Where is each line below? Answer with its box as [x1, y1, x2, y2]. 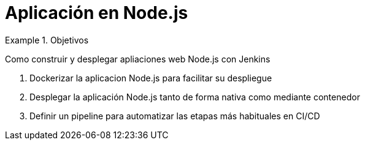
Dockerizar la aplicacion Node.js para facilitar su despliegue [29, 72, 272, 83]
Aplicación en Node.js [5, 2, 188, 23]
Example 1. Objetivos [5, 34, 89, 45]
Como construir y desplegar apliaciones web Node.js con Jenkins [5, 53, 271, 64]
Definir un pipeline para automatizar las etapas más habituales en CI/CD [29, 110, 320, 121]
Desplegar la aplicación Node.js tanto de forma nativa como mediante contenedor [29, 91, 360, 102]
